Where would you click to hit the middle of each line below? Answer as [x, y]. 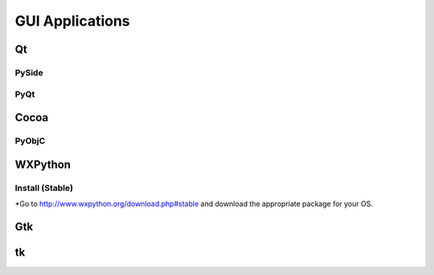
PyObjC [30, 141]
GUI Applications [72, 21]
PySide [29, 72]
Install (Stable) [44, 188]
